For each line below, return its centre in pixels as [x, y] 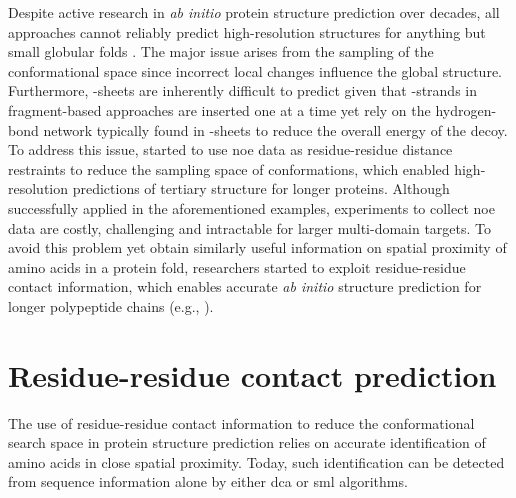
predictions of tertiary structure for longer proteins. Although [261, 188]
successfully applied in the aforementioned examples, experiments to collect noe [251, 207]
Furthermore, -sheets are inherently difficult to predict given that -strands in [243, 90]
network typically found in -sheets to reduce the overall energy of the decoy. [275, 129]
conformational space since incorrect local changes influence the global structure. [255, 70]
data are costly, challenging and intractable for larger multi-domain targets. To [250, 227]
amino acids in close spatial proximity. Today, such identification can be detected [256, 461]
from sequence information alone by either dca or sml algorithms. [208, 481]
